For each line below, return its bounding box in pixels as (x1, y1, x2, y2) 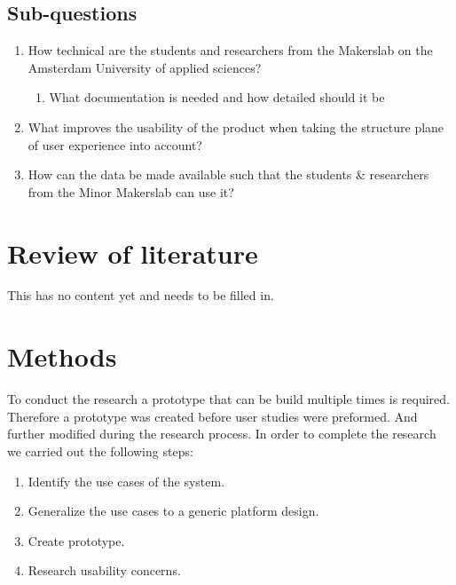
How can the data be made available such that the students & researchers (28, 165, 429, 184)
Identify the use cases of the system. (28, 471, 225, 490)
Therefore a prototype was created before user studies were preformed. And (7, 407, 418, 425)
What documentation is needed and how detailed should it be (49, 88, 385, 107)
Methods (7, 338, 117, 375)
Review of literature (7, 234, 258, 271)
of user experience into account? (28, 135, 202, 154)
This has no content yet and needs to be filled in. (7, 286, 274, 304)
